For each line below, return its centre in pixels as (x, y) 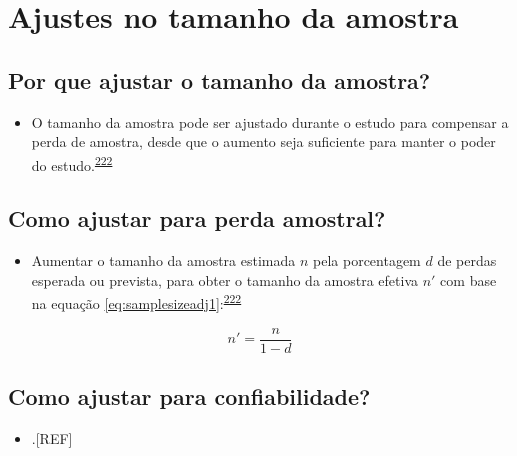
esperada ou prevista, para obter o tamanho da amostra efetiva (224, 279)
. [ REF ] (52, 437)
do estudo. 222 (72, 163)
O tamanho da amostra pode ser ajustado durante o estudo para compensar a (270, 121)
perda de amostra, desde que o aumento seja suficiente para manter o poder (263, 141)
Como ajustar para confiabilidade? (189, 396)
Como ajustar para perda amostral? (197, 218)
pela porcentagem (367, 260)
